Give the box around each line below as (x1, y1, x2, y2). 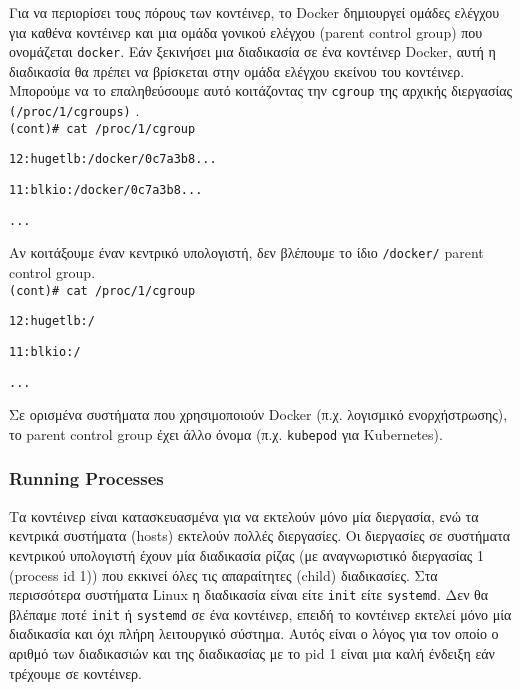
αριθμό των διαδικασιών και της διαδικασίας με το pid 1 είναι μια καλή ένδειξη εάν (9, 643, 495, 663)
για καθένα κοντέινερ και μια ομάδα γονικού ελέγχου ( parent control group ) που (9, 21, 483, 42)
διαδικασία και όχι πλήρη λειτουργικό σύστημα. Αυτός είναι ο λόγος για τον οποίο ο (9, 623, 499, 644)
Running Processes (9, 466, 164, 491)
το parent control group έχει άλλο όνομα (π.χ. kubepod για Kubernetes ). (9, 423, 443, 444)
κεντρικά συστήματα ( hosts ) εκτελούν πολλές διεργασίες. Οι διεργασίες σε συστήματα (9, 525, 511, 546)
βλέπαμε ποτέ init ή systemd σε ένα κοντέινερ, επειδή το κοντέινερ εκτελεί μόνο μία (9, 603, 512, 624)
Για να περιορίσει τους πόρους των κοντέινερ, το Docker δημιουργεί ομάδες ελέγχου (9, 2, 500, 22)
